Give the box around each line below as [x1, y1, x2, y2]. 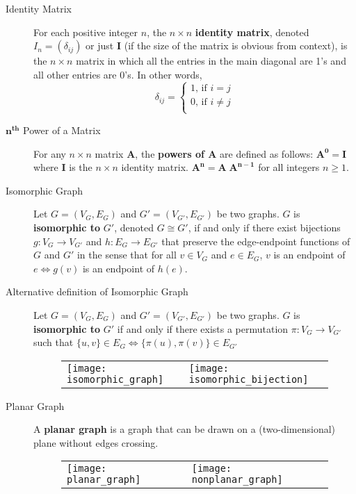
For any [33, 146, 66, 160]
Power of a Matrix [23, 122, 101, 137]
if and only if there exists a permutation [117, 321, 289, 336]
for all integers [258, 160, 320, 174]
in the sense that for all [76, 247, 177, 262]
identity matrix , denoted [195, 24, 309, 39]
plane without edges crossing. [33, 435, 159, 450]
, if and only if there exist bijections [188, 220, 341, 234]
